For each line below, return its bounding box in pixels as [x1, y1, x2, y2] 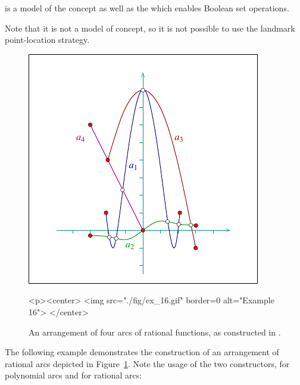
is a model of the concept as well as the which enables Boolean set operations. [5, 2, 289, 14]
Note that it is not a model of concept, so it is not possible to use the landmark [5, 21, 295, 34]
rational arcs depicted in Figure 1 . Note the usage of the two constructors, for [5, 357, 290, 370]
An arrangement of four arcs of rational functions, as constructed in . [29, 325, 281, 338]
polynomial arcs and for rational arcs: [5, 369, 142, 381]
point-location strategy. [5, 33, 90, 46]
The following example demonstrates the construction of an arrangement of [5, 346, 279, 358]
